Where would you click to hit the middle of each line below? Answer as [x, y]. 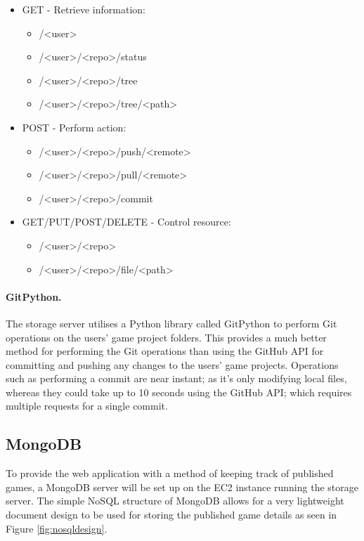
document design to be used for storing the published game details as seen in [171, 515]
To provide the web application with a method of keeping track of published [170, 473]
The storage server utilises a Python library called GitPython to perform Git [171, 323]
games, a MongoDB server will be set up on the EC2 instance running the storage [182, 487]
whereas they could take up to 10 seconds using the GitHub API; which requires [179, 392]
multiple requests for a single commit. [87, 406]
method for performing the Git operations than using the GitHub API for [165, 351]
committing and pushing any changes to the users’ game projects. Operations [172, 364]
